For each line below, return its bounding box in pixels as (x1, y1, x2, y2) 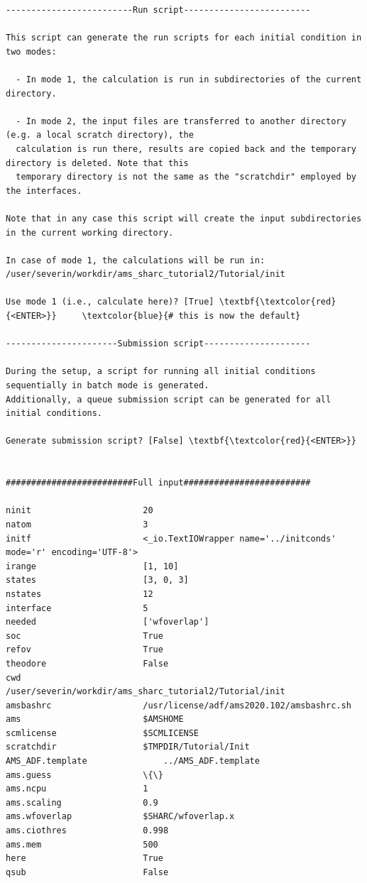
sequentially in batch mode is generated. (6, 380, 209, 391)
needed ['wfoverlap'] (6, 617, 209, 627)
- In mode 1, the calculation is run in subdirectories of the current (16, 74, 362, 84)
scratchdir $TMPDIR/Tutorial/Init (6, 742, 250, 752)
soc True (6, 630, 163, 641)
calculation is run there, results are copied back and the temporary (16, 143, 356, 154)
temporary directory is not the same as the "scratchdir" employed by (16, 172, 356, 182)
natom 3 (6, 519, 148, 530)
